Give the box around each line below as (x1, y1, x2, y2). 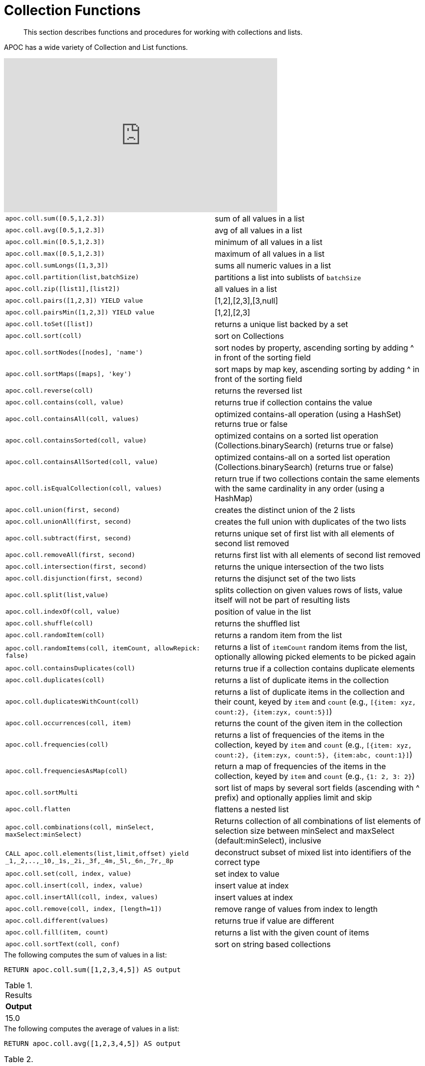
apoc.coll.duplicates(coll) (5, 676, 105, 684)
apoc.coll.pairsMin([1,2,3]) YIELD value (5, 309, 155, 316)
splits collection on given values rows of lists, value (215, 585, 403, 595)
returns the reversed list (215, 385, 303, 396)
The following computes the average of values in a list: (4, 1024, 180, 1033)
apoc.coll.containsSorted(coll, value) (5, 437, 147, 444)
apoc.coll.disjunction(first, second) (5, 575, 143, 582)
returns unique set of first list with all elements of (215, 528, 395, 538)
